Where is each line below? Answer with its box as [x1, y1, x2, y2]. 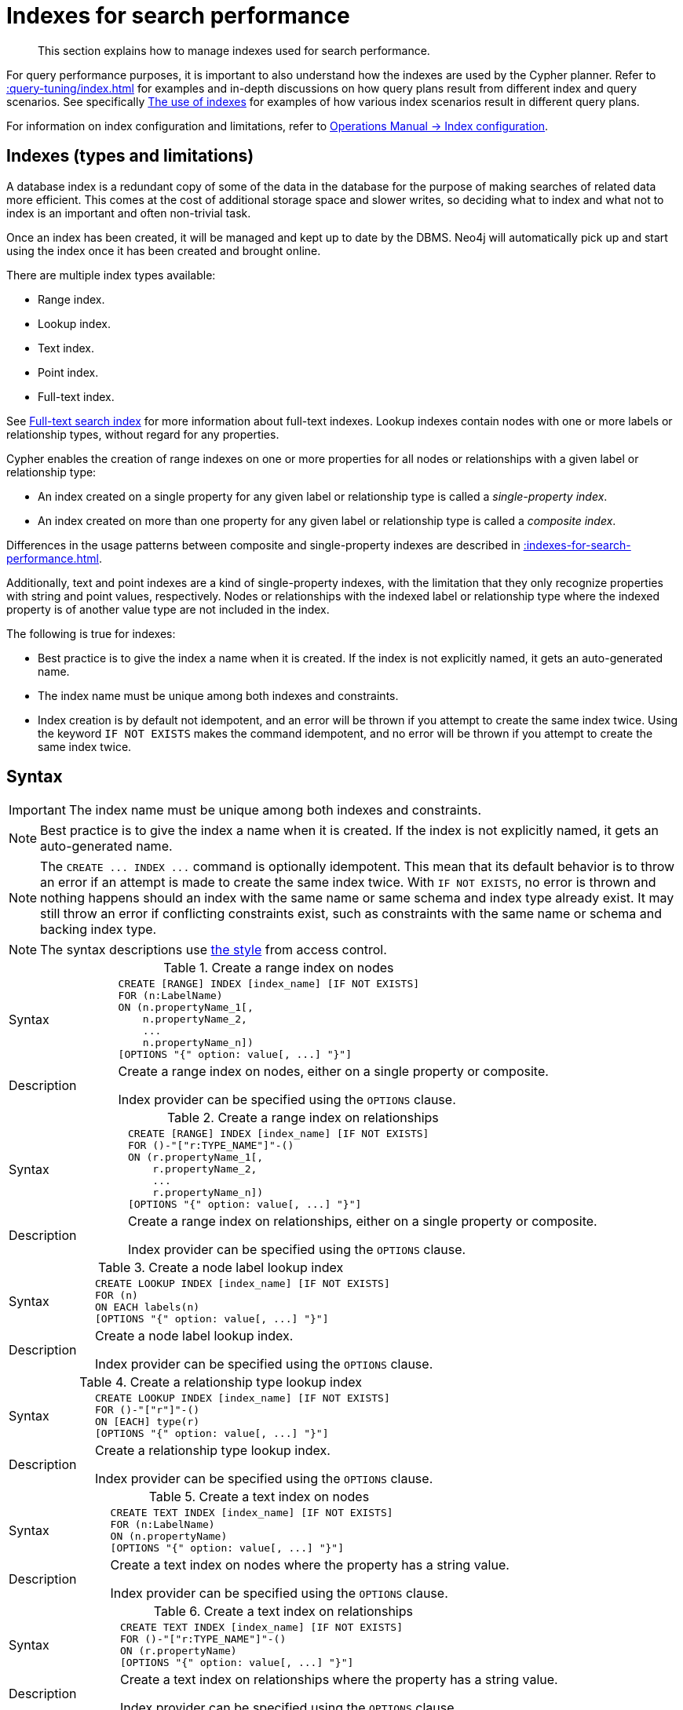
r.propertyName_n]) [152, 1187, 264, 1199]
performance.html [6, 551, 99, 565]
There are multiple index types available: [6, 268, 216, 282]
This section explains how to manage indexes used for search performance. [38, 43, 430, 57]
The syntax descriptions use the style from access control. [40, 942, 387, 958]
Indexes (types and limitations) [6, 146, 254, 166]
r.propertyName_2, [152, 1163, 257, 1176]
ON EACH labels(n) [95, 1301, 200, 1314]
